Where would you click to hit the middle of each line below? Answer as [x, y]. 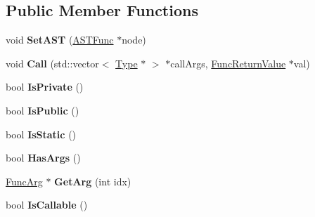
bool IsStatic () [41, 134]
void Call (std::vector [52, 63]
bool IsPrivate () [45, 87]
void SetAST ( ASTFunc [60, 40]
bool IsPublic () [43, 110]
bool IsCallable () [47, 205]
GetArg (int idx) [93, 181]
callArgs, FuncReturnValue [228, 63]
